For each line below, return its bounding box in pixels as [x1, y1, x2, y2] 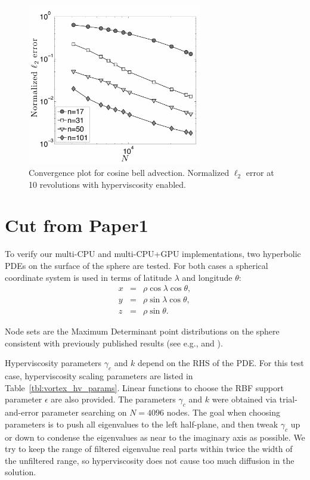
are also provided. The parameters [51, 393, 176, 405]
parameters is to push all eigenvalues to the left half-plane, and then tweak [5, 417, 278, 430]
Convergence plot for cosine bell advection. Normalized [29, 166, 230, 179]
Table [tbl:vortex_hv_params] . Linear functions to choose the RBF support [5, 381, 284, 394]
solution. [5, 466, 36, 478]
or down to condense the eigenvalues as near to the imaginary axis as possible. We [5, 431, 305, 443]
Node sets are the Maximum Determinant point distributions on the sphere [5, 325, 280, 337]
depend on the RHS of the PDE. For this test [137, 357, 304, 369]
